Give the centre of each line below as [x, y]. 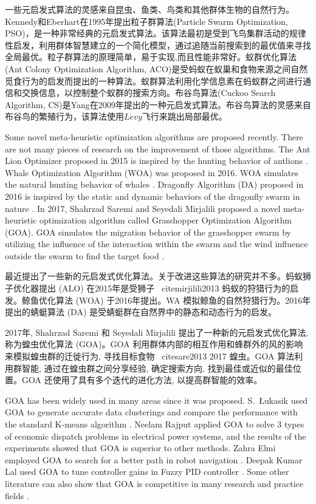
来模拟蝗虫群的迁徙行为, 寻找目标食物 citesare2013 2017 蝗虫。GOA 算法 [150, 356]
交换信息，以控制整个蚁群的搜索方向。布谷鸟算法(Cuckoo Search [149, 93]
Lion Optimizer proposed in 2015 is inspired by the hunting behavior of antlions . [156, 161]
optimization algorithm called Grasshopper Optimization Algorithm [165, 220]
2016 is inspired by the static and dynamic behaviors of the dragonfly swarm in [153, 196]
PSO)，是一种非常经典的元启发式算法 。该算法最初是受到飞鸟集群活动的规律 [156, 33]
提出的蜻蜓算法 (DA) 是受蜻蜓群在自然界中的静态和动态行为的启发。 [141, 312]
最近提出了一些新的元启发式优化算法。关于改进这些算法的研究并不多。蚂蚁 [154, 276]
